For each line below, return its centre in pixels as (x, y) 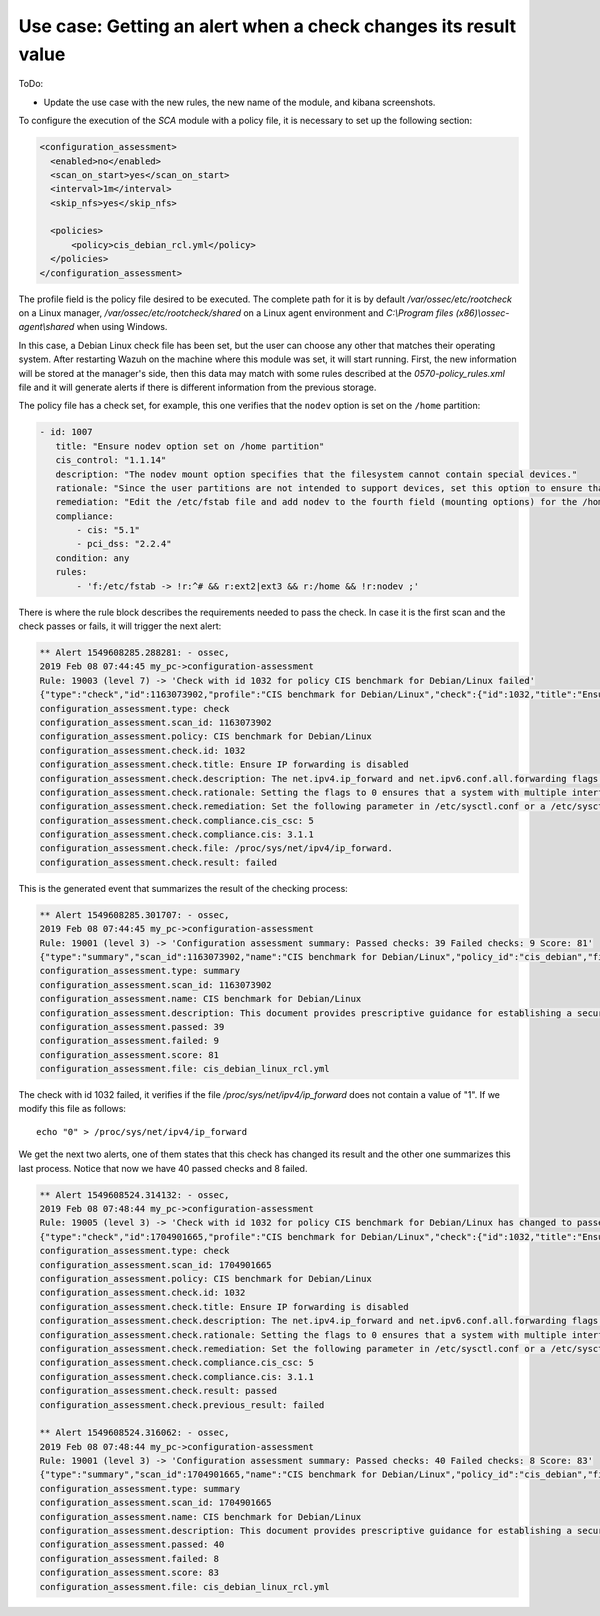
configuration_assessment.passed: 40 (132, 1544)
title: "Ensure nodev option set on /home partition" (190, 446)
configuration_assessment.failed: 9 (129, 1041)
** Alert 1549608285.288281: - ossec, (134, 652)
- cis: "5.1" (108, 530)
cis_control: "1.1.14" (111, 460)
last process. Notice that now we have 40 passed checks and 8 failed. (163, 1168)
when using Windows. (122, 327)
